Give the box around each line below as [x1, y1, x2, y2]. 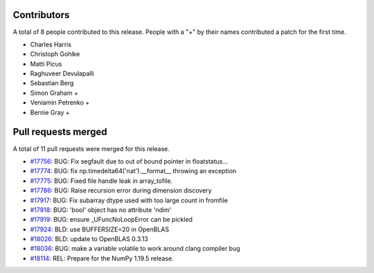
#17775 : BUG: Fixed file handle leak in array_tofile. [30, 177, 173, 185]
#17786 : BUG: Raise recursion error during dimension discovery [30, 186, 212, 195]
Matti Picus [30, 60, 62, 68]
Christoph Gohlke [30, 50, 80, 58]
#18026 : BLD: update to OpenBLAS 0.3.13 [30, 235, 149, 243]
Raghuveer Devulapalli [30, 69, 95, 78]
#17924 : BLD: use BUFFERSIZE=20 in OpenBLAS [30, 225, 170, 234]
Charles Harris [30, 40, 72, 49]
